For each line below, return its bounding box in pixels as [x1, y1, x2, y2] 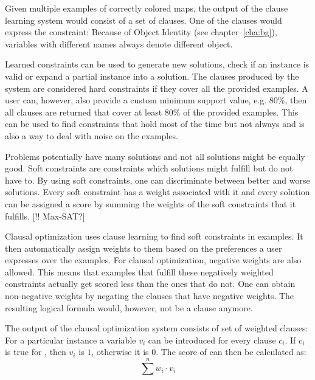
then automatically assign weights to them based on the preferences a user [5, 241, 282, 254]
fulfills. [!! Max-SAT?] [5, 209, 85, 222]
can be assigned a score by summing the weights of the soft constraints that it [5, 197, 296, 210]
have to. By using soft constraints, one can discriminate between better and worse [5, 173, 310, 186]
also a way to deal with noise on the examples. [5, 129, 178, 142]
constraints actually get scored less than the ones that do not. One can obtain [5, 277, 296, 290]
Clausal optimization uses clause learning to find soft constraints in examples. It [5, 230, 303, 243]
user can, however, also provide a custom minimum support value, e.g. [5, 94, 267, 106]
